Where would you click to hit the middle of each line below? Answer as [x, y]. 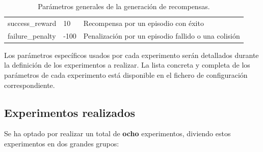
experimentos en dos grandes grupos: [62, 143]
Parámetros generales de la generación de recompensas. [124, 6]
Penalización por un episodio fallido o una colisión [162, 35]
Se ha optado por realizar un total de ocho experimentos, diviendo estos [117, 133]
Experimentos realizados [70, 112]
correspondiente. [30, 85]
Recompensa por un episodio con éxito [143, 23]
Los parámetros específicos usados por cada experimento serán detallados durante [131, 55]
